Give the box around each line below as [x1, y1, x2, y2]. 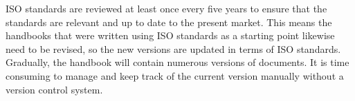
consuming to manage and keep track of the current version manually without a [6, 68, 344, 82]
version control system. [6, 82, 103, 96]
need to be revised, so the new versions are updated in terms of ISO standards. [6, 41, 341, 56]
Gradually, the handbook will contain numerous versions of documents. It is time [6, 55, 349, 69]
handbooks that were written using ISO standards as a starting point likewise [6, 28, 335, 43]
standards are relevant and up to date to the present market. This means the [6, 14, 332, 29]
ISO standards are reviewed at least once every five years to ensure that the [6, 1, 327, 15]
